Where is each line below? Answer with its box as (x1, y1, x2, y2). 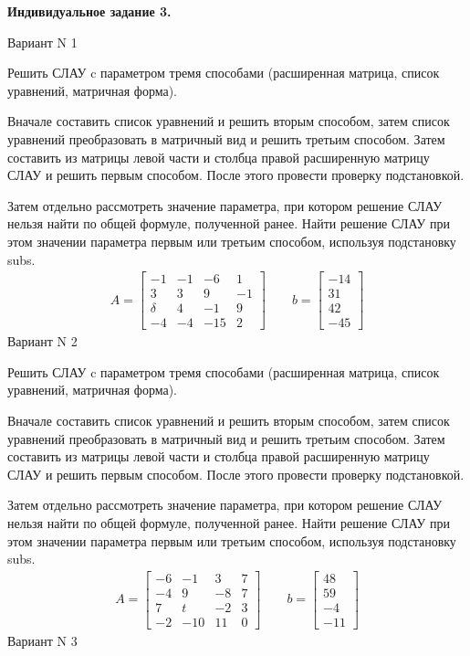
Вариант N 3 (7, 630, 78, 650)
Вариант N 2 (7, 332, 78, 351)
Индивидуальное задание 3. (7, 2, 172, 20)
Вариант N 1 (7, 32, 78, 51)
